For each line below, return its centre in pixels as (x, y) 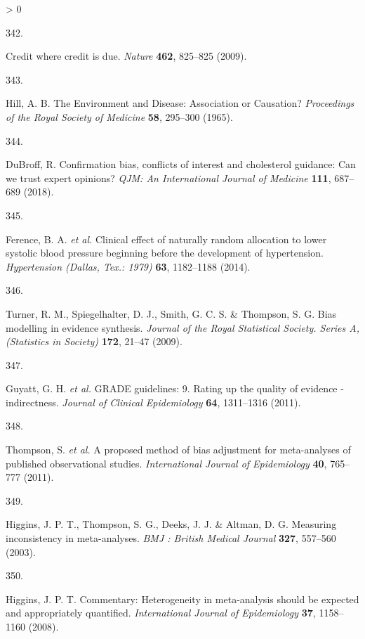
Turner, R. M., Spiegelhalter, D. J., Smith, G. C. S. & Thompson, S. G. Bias (171, 313)
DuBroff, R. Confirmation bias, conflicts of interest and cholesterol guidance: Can (181, 164)
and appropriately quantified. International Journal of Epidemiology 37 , (161, 613)
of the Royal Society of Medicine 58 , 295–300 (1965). (119, 116)
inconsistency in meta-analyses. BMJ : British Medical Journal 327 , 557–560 (171, 538)
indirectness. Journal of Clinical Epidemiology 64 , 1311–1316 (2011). (153, 402)
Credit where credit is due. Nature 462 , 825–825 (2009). (126, 56)
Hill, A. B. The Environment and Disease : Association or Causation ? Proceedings (180, 103)
